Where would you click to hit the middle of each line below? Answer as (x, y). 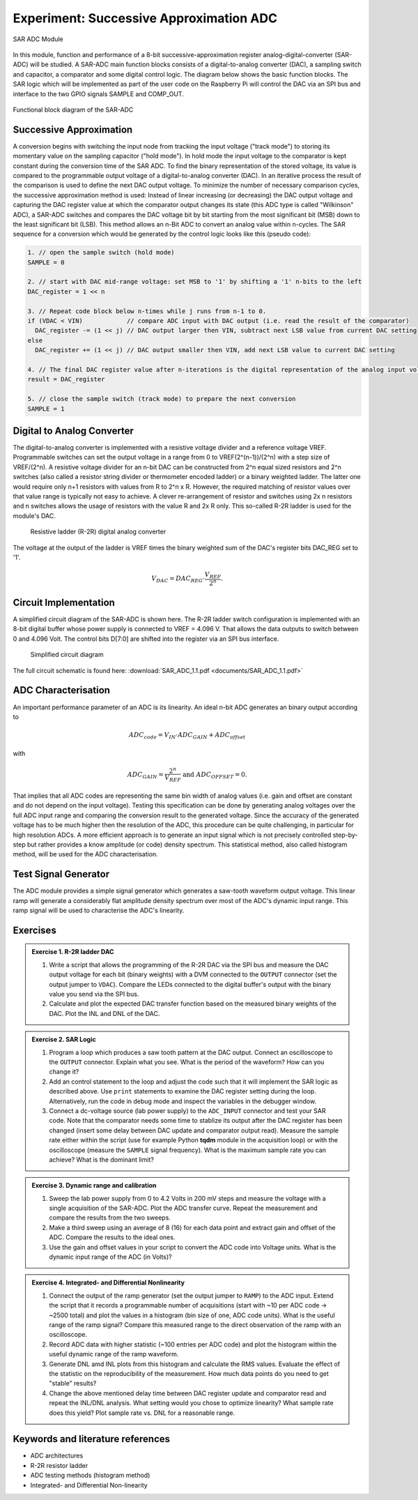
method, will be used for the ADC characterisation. (85, 854)
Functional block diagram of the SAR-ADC (73, 109)
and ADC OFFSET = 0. (215, 775)
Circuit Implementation (64, 602)
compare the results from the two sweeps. (110, 1218)
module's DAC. (34, 515)
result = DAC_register (66, 379)
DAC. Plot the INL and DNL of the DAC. (104, 1013)
